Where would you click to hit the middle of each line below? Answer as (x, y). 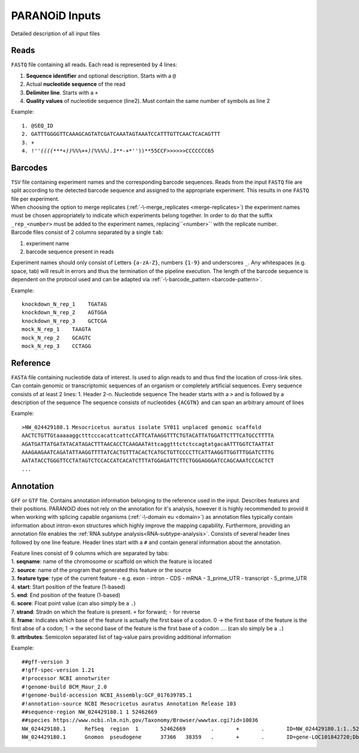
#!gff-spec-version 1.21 (58, 670)
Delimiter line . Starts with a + (62, 92)
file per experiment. (35, 199)
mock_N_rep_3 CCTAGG (57, 346)
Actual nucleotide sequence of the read (76, 84)
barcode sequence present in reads (70, 252)
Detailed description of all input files (55, 34)
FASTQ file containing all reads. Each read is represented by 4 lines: (94, 65)
